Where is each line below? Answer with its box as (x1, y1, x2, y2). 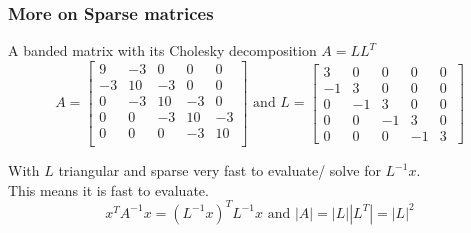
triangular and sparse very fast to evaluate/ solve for (58, 160, 381, 180)
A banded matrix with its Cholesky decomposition (8, 40, 317, 61)
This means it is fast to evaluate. (8, 179, 209, 200)
